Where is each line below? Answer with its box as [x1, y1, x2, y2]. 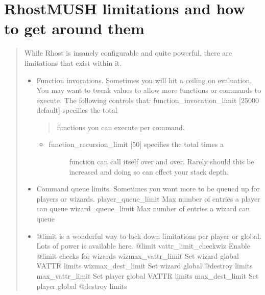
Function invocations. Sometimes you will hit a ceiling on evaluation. [36, 75, 252, 85]
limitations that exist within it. [24, 57, 122, 68]
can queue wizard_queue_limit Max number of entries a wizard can [36, 203, 250, 214]
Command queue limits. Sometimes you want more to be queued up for [36, 183, 260, 194]
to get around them [4, 18, 144, 39]
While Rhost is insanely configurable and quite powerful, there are [24, 47, 232, 58]
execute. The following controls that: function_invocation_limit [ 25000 [36, 94, 259, 105]
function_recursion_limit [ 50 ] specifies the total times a [49, 139, 224, 150]
